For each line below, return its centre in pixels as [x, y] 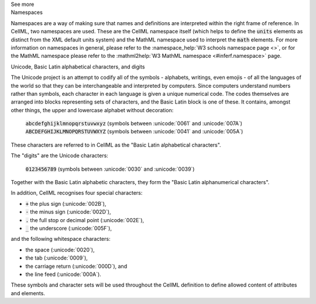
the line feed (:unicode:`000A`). [63, 274]
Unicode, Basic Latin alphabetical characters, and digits [78, 67]
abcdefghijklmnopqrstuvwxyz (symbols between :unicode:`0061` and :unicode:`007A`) [134, 123]
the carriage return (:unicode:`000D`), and [76, 266]
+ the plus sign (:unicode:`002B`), [66, 203]
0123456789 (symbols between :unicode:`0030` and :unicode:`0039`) [110, 169]
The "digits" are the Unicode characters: [59, 156]
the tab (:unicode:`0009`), [56, 258]
